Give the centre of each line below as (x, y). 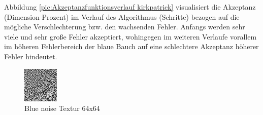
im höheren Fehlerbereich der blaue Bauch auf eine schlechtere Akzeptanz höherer (131, 46)
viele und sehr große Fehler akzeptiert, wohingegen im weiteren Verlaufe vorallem (130, 36)
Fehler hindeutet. (31, 56)
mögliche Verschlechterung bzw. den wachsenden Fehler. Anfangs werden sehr (125, 27)
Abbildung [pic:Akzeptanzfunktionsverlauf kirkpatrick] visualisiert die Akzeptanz (130, 7)
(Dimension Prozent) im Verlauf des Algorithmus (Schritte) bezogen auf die (122, 16)
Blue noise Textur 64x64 (62, 108)
